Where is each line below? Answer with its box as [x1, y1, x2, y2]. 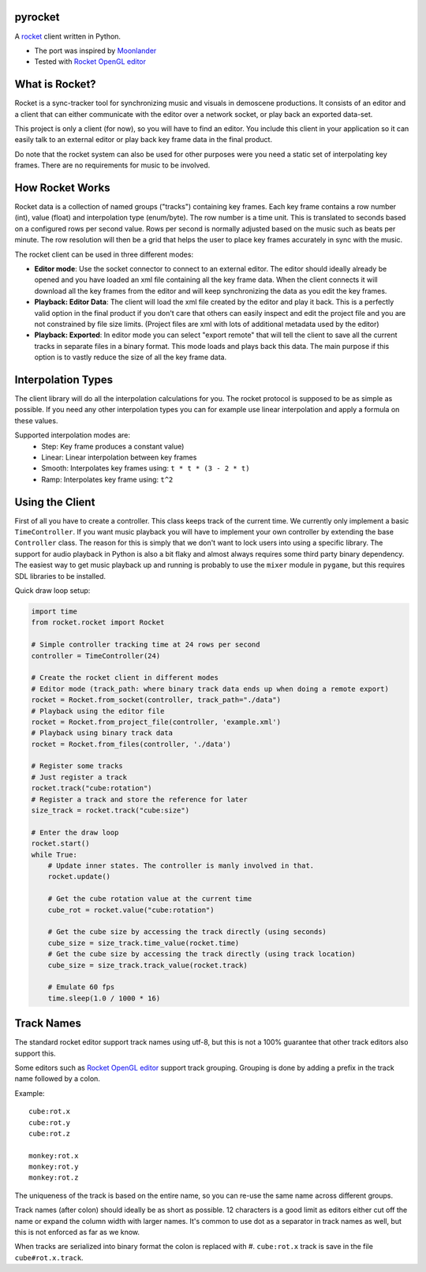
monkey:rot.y [28, 1162, 79, 1172]
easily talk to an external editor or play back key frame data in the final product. [14, 135, 272, 144]
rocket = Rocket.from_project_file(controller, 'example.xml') [31, 717, 282, 726]
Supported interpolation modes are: [14, 430, 130, 440]
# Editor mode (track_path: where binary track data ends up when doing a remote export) [31, 684, 390, 693]
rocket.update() [47, 872, 110, 881]
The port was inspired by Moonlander [34, 46, 157, 55]
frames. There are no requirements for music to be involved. [14, 160, 211, 170]
